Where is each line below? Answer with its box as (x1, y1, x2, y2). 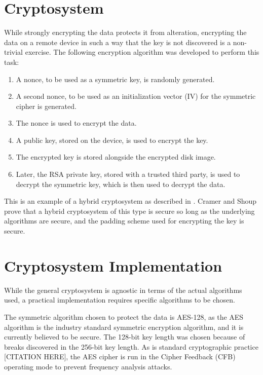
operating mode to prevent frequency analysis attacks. (4, 361, 172, 371)
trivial (4, 47, 23, 57)
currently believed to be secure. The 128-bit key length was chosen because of (4, 331, 245, 342)
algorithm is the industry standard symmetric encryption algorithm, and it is (4, 321, 244, 332)
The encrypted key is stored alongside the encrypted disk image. (16, 152, 216, 162)
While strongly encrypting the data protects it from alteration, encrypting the (4, 27, 247, 37)
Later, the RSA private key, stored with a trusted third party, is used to (16, 169, 240, 179)
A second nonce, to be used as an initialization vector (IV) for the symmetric (16, 91, 256, 101)
